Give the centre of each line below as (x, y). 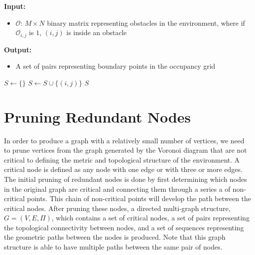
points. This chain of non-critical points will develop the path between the (139, 198)
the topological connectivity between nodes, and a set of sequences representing (124, 227)
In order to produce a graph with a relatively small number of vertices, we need (124, 140)
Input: (15, 6)
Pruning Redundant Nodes (97, 116)
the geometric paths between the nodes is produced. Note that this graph (115, 237)
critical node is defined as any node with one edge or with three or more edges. (123, 169)
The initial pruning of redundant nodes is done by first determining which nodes (126, 179)
